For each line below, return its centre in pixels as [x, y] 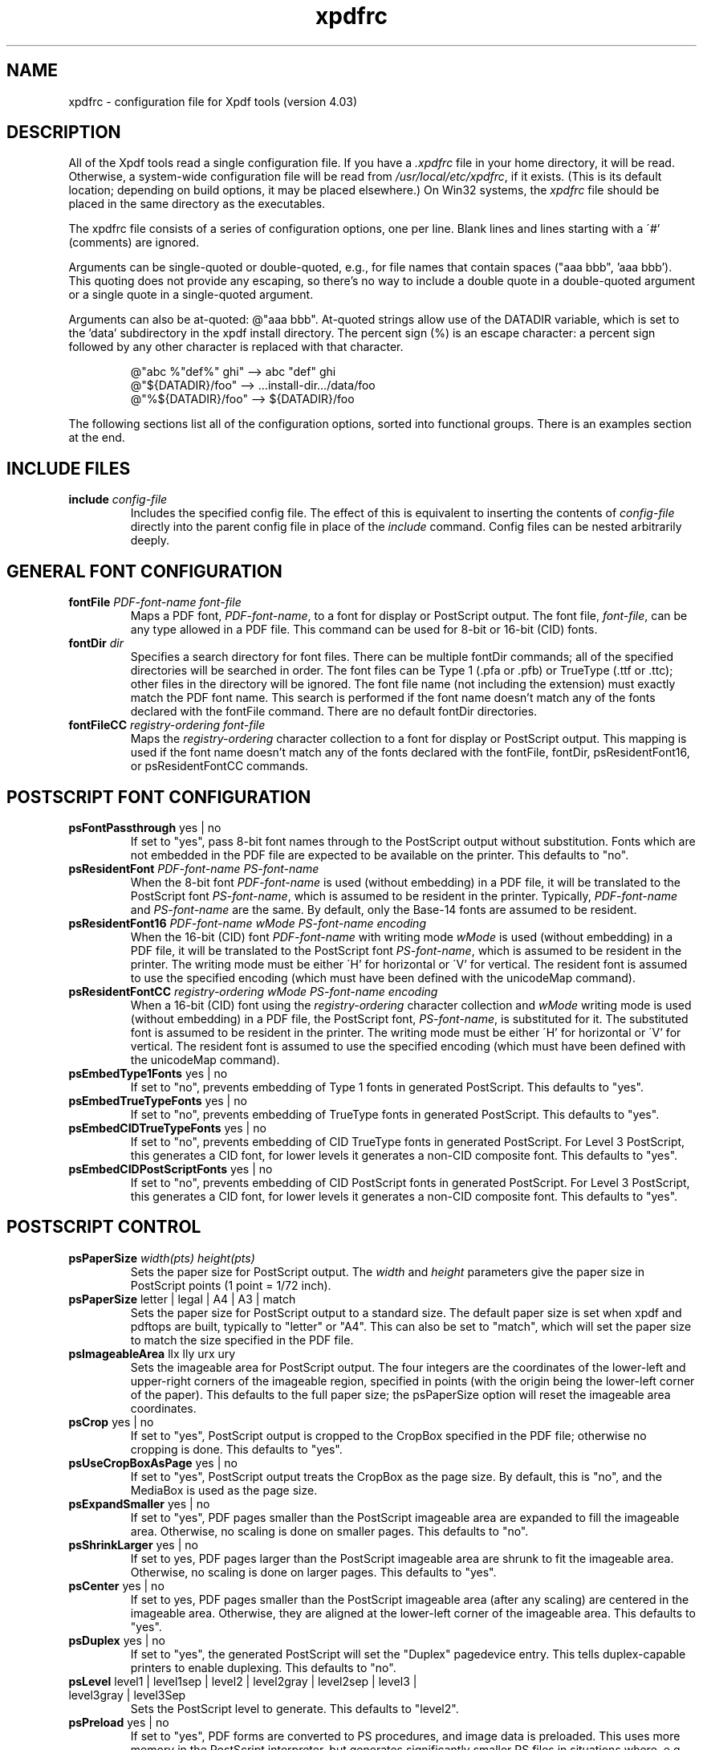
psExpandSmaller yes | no [139, 1503]
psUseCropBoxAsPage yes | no [153, 1462]
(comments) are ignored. [134, 243]
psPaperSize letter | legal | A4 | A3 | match [182, 1299]
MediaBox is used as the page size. [224, 1490]
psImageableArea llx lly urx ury [152, 1353]
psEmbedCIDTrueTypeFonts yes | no [167, 1128]
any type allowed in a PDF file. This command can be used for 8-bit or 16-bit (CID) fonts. [364, 630]
